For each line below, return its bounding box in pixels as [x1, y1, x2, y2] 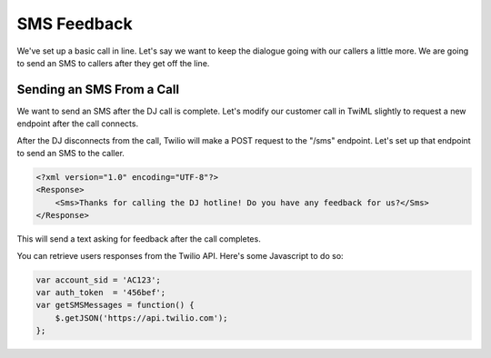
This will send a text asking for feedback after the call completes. [16, 234, 261, 244]
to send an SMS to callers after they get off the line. [16, 57, 210, 68]
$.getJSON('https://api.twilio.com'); [55, 313, 228, 323]
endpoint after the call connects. [16, 118, 139, 129]
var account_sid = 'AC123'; [35, 274, 161, 285]
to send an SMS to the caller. [16, 148, 125, 159]
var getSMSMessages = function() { [35, 300, 195, 311]
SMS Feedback [16, 14, 133, 34]
